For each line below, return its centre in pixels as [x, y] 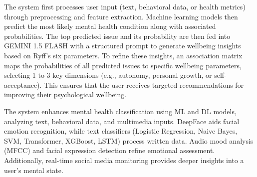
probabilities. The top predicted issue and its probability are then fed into [117, 36]
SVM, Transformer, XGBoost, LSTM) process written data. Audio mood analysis [129, 140]
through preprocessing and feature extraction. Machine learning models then [121, 16]
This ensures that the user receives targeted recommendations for [144, 85]
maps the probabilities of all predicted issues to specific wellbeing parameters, [123, 65]
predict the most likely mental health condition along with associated [110, 26]
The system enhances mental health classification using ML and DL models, [120, 111]
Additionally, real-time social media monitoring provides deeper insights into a [124, 160]
